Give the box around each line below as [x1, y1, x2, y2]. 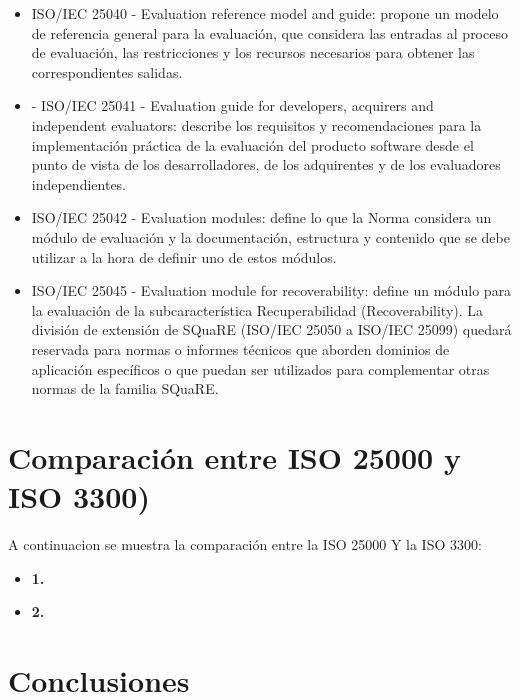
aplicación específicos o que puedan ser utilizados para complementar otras [31, 358, 490, 379]
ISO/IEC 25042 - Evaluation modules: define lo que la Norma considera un [31, 207, 492, 228]
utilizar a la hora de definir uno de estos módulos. [31, 246, 337, 267]
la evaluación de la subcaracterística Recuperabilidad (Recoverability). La [31, 299, 484, 320]
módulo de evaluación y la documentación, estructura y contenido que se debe [31, 226, 510, 247]
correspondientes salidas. [31, 61, 183, 82]
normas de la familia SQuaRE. [31, 378, 219, 399]
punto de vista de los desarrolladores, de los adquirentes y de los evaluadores [31, 154, 501, 175]
